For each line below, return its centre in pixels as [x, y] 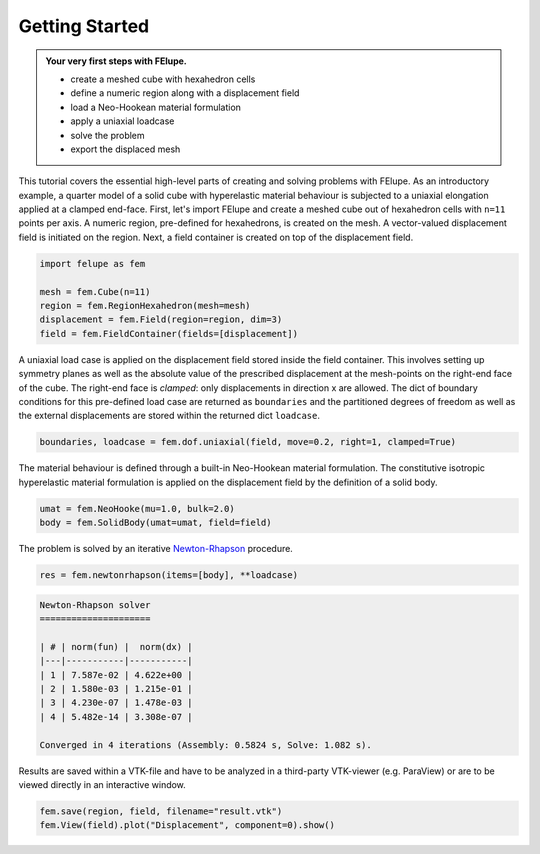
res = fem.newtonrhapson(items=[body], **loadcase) [169, 575]
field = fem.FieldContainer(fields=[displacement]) [169, 333]
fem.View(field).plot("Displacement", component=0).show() [187, 825]
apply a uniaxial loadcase [122, 121]
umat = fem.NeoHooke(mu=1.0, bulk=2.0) [137, 508]
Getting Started [84, 26]
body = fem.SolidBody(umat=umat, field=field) [155, 523]
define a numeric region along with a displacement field [185, 93]
